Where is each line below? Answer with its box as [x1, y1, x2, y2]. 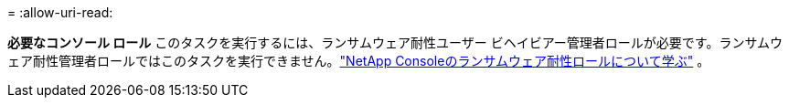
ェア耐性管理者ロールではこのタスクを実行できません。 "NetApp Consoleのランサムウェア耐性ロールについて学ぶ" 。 [7, 53, 710, 68]
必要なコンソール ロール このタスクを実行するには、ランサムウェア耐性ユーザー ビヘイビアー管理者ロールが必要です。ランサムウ [7, 35, 784, 50]
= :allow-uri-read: [7, 5, 113, 20]
